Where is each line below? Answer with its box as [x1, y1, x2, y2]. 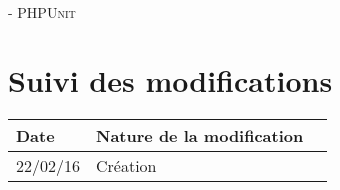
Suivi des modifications [8, 60, 333, 101]
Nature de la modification [96, 124, 304, 148]
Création [96, 154, 157, 178]
